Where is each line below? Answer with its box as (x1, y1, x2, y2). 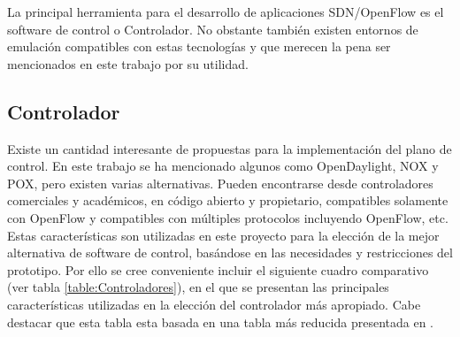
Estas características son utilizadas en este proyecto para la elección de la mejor (7, 226, 440, 244)
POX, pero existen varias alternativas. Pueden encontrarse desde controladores (7, 173, 433, 192)
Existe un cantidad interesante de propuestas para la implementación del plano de (7, 139, 452, 157)
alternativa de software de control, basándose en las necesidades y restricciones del (7, 243, 453, 262)
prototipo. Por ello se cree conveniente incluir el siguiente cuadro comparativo (7, 260, 429, 279)
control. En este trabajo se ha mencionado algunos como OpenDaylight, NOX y (7, 157, 439, 175)
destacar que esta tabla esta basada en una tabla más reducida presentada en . (7, 312, 434, 331)
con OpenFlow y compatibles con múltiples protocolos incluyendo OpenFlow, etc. (7, 208, 448, 226)
